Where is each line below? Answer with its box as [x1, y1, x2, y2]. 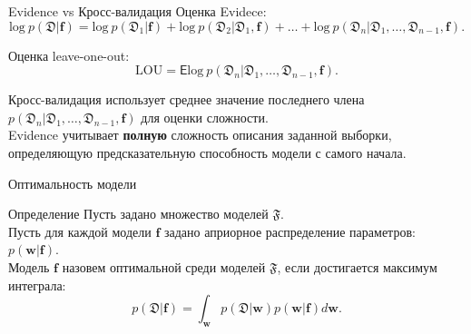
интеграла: [8, 275, 66, 294]
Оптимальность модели [8, 173, 137, 192]
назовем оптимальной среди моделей [62, 257, 266, 276]
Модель [8, 257, 50, 276]
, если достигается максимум [277, 257, 437, 276]
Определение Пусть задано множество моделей [8, 204, 269, 223]
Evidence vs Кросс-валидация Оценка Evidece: [8, 2, 267, 20]
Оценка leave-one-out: [8, 45, 130, 64]
